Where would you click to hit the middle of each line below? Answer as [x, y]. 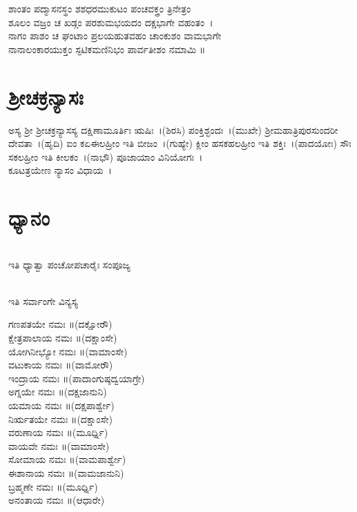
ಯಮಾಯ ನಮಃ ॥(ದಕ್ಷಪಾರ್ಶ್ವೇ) [61, 405]
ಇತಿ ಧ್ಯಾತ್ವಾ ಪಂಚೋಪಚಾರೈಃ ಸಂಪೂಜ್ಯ [69, 264]
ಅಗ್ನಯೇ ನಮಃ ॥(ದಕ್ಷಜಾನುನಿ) [58, 392]
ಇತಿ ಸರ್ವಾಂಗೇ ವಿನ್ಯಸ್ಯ [43, 301]
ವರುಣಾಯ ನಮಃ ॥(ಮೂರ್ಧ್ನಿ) [58, 432]
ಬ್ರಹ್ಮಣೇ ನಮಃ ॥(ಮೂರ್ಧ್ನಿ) [53, 486]
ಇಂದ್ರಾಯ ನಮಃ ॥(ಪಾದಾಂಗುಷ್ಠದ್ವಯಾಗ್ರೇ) [77, 378]
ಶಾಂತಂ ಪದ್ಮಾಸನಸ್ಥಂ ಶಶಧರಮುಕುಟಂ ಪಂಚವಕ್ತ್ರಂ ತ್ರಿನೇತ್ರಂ [100, 8]
